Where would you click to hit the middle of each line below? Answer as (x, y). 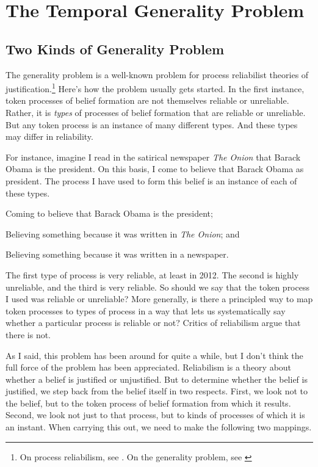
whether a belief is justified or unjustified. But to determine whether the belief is (157, 379)
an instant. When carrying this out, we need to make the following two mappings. (159, 427)
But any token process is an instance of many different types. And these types (152, 124)
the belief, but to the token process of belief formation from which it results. (148, 403)
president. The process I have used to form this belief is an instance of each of (151, 180)
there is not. (28, 334)
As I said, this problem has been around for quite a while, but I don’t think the (154, 355)
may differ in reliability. (49, 136)
